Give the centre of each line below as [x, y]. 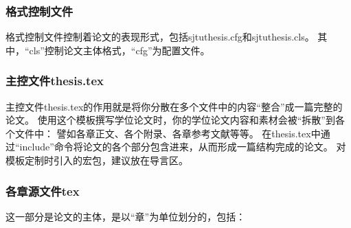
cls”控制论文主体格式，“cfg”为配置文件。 [120, 50]
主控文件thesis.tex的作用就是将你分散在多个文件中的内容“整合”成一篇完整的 [174, 106]
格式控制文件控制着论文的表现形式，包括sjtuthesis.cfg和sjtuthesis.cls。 [160, 37]
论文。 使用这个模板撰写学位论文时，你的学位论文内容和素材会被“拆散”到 [170, 120]
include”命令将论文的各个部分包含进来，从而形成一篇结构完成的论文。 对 [183, 147]
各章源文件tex [43, 191]
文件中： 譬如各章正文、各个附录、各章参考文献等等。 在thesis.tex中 [168, 133]
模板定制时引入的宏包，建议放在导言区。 [97, 160]
